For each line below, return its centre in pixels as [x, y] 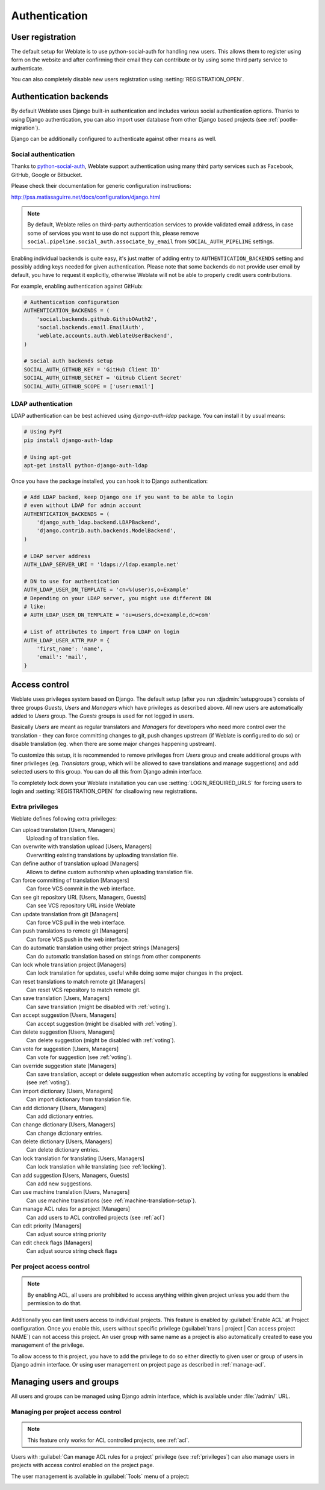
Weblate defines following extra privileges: [64, 819]
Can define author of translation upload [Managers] [75, 863]
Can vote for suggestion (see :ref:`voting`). [79, 1057]
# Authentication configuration [72, 302]
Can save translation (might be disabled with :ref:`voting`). [98, 1007]
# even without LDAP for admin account [82, 505]
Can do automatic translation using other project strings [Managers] [95, 948]
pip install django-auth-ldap [68, 440]
